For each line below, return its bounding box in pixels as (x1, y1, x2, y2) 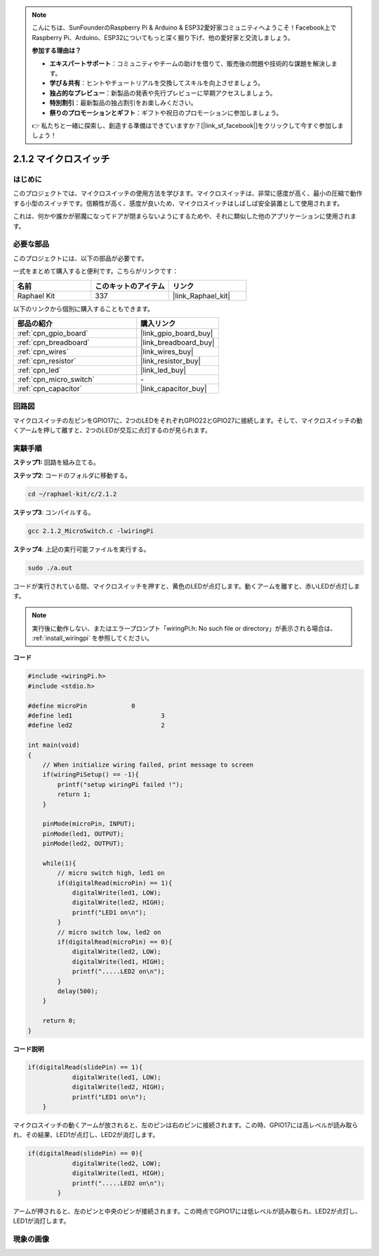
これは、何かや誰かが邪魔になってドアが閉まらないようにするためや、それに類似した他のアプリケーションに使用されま (13, 212, 357, 221)
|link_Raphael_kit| (172, 290, 231, 300)
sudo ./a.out (27, 563, 73, 572)
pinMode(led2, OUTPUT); (42, 840, 124, 847)
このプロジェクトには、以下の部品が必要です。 (13, 254, 148, 262)
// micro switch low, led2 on (57, 928, 161, 936)
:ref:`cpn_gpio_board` (17, 328, 88, 338)
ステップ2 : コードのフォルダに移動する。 (13, 471, 131, 480)
